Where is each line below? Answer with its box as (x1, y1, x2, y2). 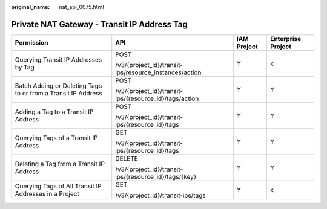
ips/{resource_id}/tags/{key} (115, 172, 197, 181)
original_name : (11, 4, 50, 10)
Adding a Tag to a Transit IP (15, 108, 94, 116)
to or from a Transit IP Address (15, 89, 102, 97)
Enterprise (270, 34, 302, 43)
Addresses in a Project (15, 189, 80, 198)
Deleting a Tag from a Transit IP (15, 159, 105, 168)
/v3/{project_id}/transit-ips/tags (115, 191, 206, 199)
